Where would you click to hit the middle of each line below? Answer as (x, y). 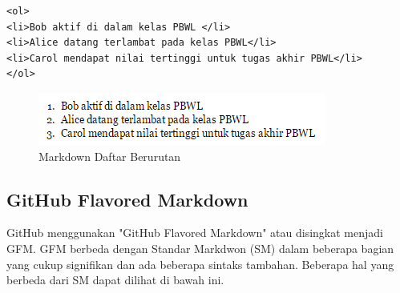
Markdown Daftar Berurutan (110, 156)
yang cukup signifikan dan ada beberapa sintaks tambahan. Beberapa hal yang (200, 264)
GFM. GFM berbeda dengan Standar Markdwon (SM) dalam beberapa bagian (200, 248)
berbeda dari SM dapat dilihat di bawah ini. (115, 280)
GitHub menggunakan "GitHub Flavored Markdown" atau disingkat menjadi (195, 233)
